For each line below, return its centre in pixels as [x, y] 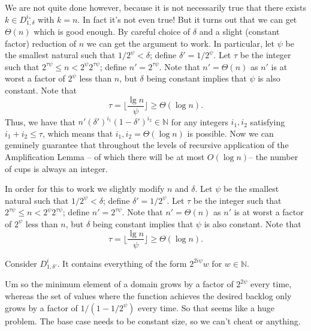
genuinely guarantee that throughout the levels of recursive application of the [147, 145]
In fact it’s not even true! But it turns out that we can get [190, 19]
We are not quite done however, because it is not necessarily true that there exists [156, 7]
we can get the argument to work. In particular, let [181, 43]
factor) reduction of [41, 43]
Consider [21, 263]
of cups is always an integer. [56, 168]
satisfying [268, 121]
